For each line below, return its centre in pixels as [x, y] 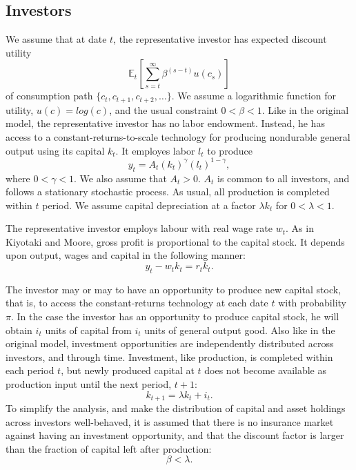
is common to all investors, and [284, 178]
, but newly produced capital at [128, 370]
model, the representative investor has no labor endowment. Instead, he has [165, 123]
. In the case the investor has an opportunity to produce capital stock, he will [175, 316]
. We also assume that [120, 178]
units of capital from [88, 330]
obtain [19, 330]
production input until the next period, [89, 384]
